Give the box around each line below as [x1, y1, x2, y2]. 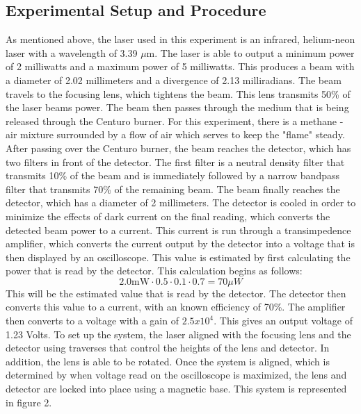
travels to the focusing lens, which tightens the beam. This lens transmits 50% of [6, 86, 351, 101]
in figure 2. [6, 395, 52, 409]
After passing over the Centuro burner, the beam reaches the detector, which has [6, 140, 351, 155]
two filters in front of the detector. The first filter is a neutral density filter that [6, 154, 345, 169]
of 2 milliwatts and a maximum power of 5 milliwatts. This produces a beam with [6, 59, 355, 74]
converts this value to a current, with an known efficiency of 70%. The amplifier [6, 299, 346, 314]
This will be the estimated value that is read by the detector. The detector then [6, 285, 346, 300]
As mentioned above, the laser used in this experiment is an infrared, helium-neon [6, 32, 355, 47]
